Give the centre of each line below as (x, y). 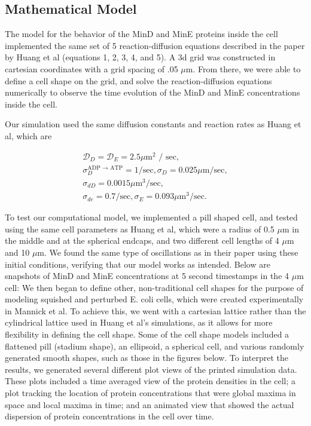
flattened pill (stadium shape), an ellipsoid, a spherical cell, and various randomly (155, 346)
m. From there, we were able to (243, 68)
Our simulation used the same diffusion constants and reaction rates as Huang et (153, 124)
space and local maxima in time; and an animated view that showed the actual (150, 404)
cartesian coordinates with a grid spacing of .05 (92, 68)
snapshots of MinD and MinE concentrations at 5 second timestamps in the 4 (147, 276)
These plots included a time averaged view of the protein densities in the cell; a (150, 381)
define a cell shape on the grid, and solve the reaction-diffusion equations (138, 80)
